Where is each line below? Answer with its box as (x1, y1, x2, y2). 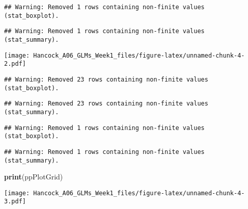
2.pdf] (4, 60, 26, 68)
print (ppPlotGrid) (4, 171, 63, 182)
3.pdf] (4, 198, 26, 205)
